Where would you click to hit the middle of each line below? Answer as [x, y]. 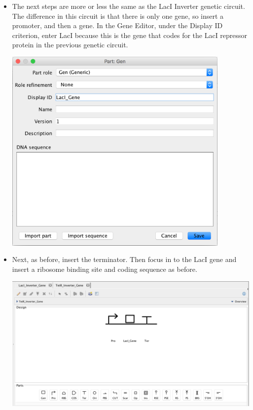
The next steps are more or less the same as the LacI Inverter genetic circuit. [128, 6]
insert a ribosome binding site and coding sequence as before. [105, 269]
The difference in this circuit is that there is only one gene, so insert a [118, 16]
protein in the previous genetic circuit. [70, 45]
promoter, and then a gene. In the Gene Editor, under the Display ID [117, 25]
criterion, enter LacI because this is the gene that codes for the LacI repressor [130, 35]
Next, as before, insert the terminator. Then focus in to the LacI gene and [124, 259]
